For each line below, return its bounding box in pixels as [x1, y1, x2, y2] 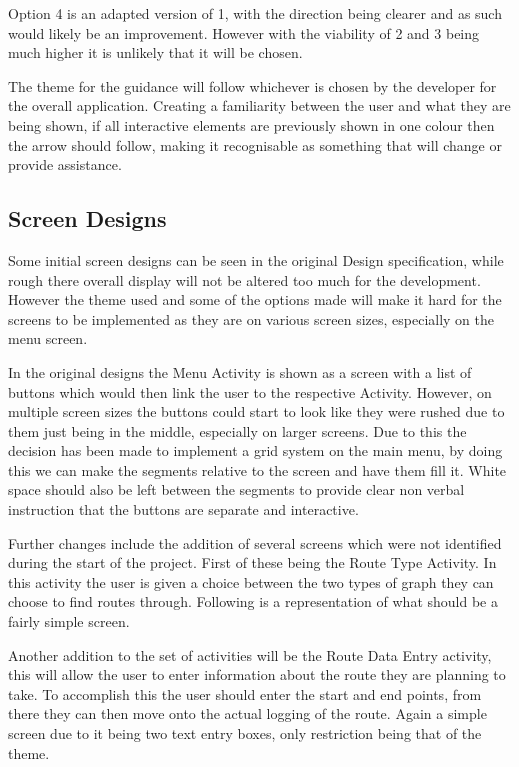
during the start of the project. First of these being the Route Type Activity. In [8, 552, 497, 573]
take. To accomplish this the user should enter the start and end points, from [8, 683, 482, 704]
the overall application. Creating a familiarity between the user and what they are [8, 95, 511, 116]
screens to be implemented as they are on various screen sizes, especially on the [8, 308, 495, 329]
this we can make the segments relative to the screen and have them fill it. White [8, 459, 507, 480]
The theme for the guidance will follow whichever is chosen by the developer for [8, 75, 497, 96]
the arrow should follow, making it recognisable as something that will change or [8, 134, 502, 155]
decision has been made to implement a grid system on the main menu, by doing [8, 440, 503, 461]
